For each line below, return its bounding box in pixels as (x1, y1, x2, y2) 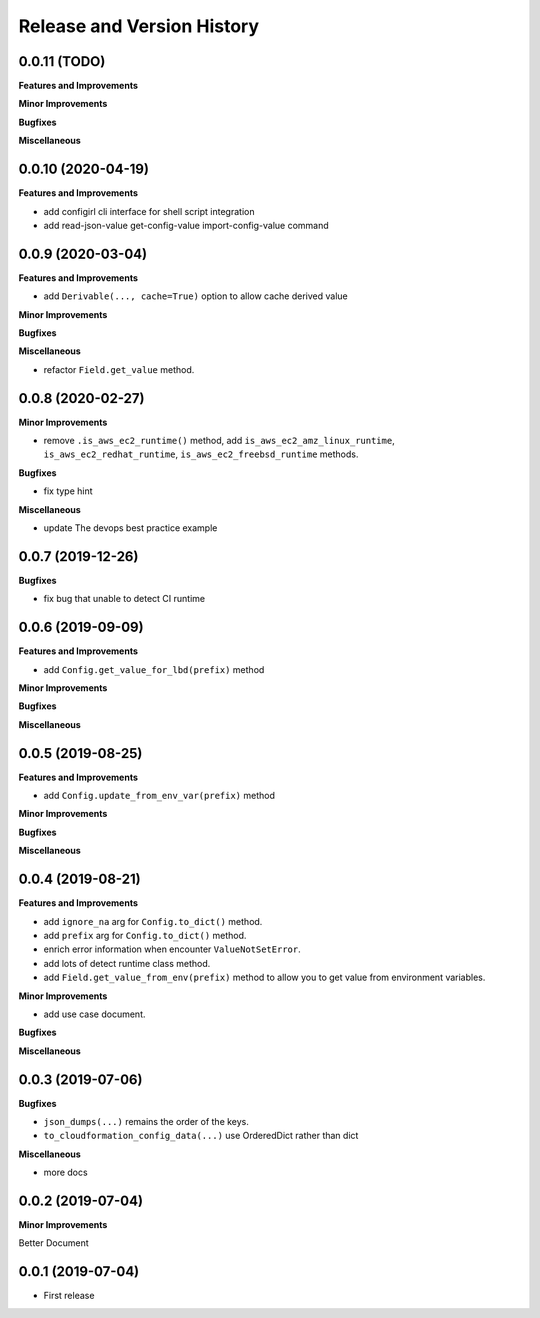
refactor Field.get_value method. (43, 363, 195, 375)
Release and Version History (18, 15, 260, 37)
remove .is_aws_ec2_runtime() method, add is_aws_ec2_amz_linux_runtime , (43, 435, 395, 447)
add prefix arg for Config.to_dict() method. (43, 929, 247, 941)
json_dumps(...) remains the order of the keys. (43, 1115, 250, 1127)
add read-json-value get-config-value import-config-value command (43, 219, 329, 231)
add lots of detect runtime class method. (43, 957, 211, 969)
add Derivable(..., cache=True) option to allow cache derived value (43, 290, 349, 302)
